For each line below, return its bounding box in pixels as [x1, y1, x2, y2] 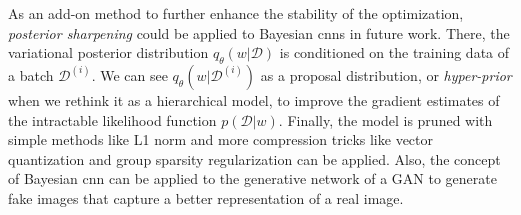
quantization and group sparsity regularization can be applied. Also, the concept [8, 148, 501, 169]
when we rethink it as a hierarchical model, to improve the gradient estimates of [8, 89, 500, 110]
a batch [8, 64, 54, 85]
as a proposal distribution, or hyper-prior [260, 64, 512, 85]
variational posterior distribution [8, 42, 209, 63]
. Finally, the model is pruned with [278, 109, 493, 130]
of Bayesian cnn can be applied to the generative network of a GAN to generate [8, 168, 497, 189]
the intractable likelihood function [8, 109, 217, 130]
